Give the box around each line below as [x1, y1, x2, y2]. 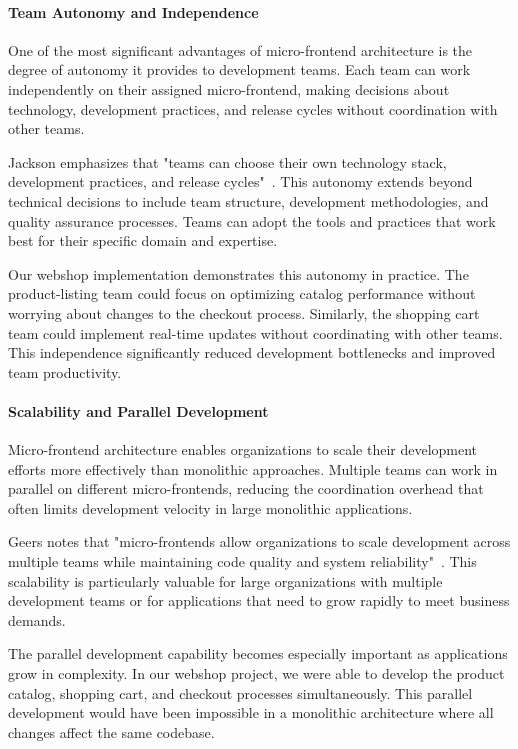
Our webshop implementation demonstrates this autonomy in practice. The [8, 263, 469, 284]
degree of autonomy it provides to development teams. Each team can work [8, 59, 471, 80]
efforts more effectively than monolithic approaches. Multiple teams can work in [8, 458, 498, 479]
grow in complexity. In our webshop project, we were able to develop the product [8, 663, 505, 684]
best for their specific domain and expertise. [8, 230, 278, 251]
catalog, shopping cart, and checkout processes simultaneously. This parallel [8, 682, 473, 703]
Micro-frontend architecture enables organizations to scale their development [8, 439, 478, 460]
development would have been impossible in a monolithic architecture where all [8, 702, 494, 723]
